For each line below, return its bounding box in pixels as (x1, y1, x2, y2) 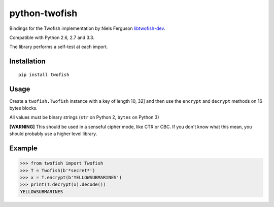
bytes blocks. (9, 105, 38, 111)
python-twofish (9, 8, 78, 19)
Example (9, 144, 38, 153)
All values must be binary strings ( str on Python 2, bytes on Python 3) (9, 114, 159, 120)
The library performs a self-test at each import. (9, 44, 108, 50)
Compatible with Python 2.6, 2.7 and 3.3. (9, 34, 95, 40)
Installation (9, 57, 46, 66)
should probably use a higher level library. (9, 131, 97, 137)
